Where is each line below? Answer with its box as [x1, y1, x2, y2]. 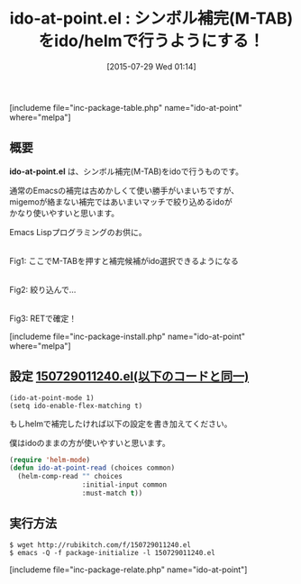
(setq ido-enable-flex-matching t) [9, 401, 143, 410]
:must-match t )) [81, 488, 143, 498]
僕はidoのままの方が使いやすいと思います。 [9, 437, 170, 448]
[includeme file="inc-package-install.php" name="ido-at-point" [9, 331, 246, 342]
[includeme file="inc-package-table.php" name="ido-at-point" [9, 102, 242, 113]
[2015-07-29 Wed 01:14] [106, 60, 196, 72]
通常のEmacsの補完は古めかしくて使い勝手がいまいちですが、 [9, 185, 240, 196]
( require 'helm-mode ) [9, 455, 91, 464]
